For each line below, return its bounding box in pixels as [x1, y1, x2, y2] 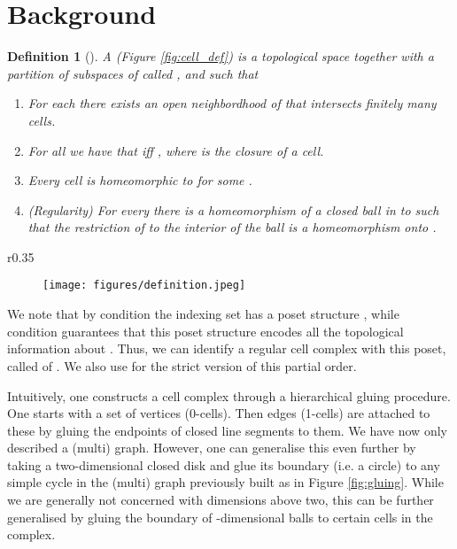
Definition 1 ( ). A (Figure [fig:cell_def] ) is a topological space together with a [7, 47, 434, 66]
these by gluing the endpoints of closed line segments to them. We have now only [7, 421, 447, 439]
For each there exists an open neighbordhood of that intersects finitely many [27, 94, 437, 112]
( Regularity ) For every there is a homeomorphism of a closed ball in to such [27, 200, 439, 219]
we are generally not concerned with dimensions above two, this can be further [7, 491, 434, 509]
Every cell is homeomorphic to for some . [27, 171, 252, 189]
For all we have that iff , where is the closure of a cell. [27, 141, 324, 159]
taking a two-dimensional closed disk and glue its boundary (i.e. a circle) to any [7, 455, 440, 474]
